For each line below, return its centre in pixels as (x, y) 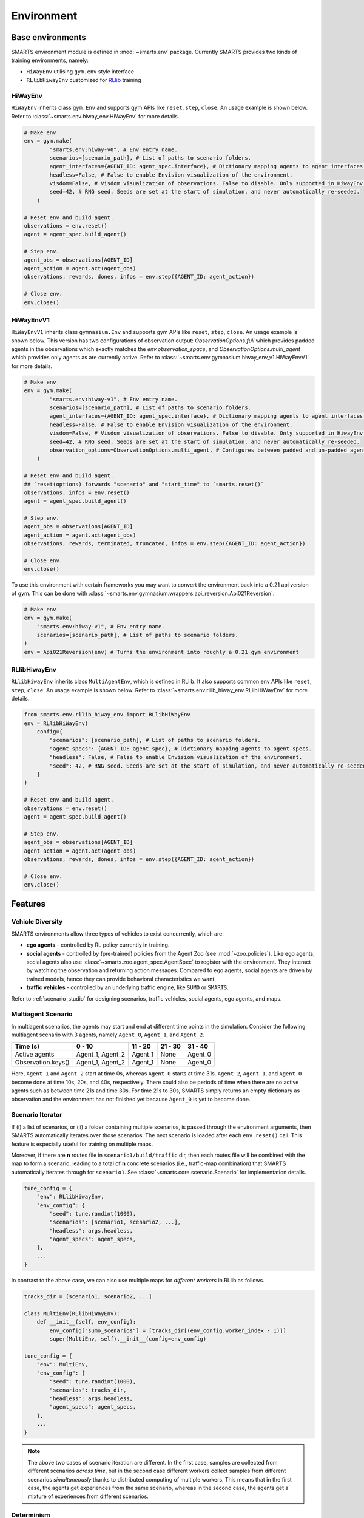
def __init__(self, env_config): (86, 1322)
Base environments (49, 37)
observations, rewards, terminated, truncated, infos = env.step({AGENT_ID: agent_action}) (165, 544)
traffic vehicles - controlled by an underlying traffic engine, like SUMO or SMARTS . (127, 987)
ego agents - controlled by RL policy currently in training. (98, 945)
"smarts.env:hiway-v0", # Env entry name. (114, 149)
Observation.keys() (42, 1063)
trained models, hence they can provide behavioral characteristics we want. (121, 979)
